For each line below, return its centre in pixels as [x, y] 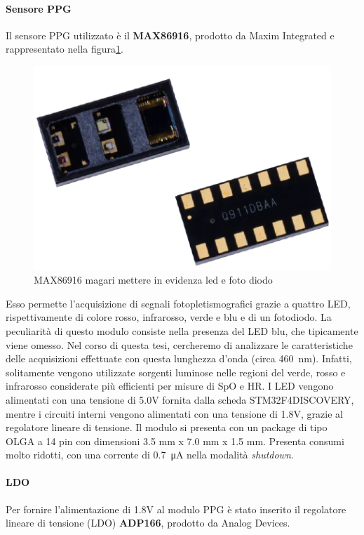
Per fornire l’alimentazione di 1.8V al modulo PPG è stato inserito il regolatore [176, 509]
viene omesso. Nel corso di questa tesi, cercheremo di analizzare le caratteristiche [179, 344]
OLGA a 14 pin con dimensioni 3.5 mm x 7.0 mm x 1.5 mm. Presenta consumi [175, 441]
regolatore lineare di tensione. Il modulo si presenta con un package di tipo [167, 427]
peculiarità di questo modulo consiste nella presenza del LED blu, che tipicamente [182, 330]
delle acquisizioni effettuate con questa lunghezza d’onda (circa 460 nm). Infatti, [179, 358]
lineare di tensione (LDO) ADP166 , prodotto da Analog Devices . [148, 523]
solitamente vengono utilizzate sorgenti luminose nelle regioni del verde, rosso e [176, 372]
